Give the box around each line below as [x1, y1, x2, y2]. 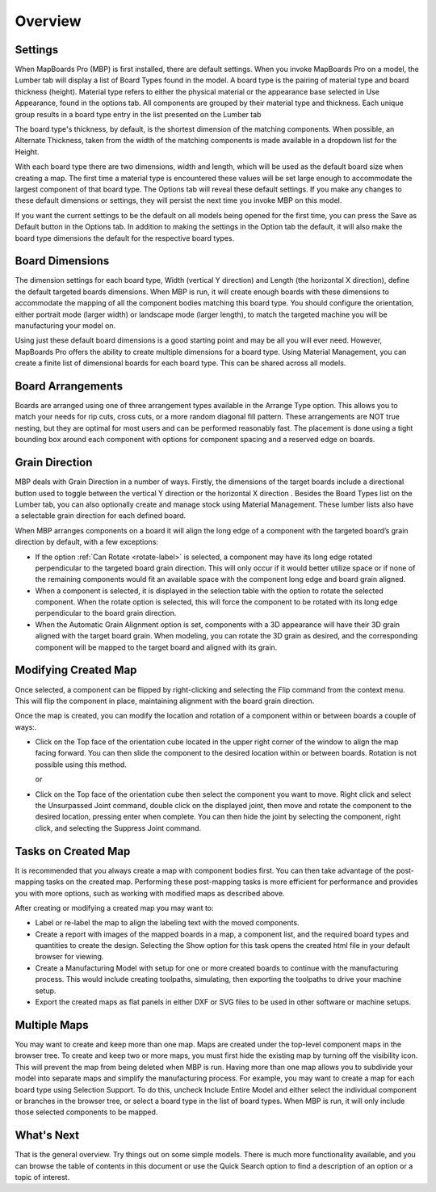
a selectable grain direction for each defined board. [15, 511, 187, 520]
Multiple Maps [15, 1018, 89, 1032]
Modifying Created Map [15, 663, 137, 677]
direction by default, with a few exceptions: [15, 537, 159, 547]
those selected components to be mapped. [15, 1107, 158, 1117]
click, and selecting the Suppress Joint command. [35, 823, 202, 832]
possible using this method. [35, 760, 127, 769]
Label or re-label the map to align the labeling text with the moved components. [35, 918, 300, 928]
